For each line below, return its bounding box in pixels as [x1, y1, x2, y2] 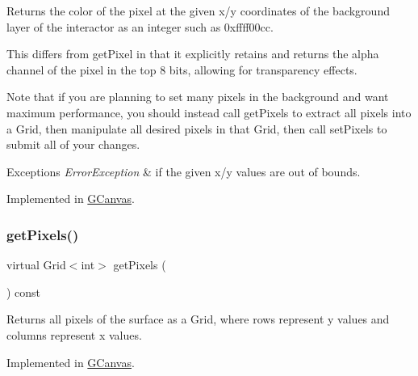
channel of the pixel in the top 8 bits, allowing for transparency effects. [6, 61, 357, 78]
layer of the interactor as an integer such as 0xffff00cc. [6, 18, 274, 35]
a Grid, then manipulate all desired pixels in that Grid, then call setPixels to [6, 120, 387, 137]
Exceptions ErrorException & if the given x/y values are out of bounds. [6, 163, 361, 180]
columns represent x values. [6, 326, 142, 343]
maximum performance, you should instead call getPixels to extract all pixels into [6, 104, 412, 120]
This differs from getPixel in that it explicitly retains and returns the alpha [6, 45, 379, 62]
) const [6, 283, 41, 300]
